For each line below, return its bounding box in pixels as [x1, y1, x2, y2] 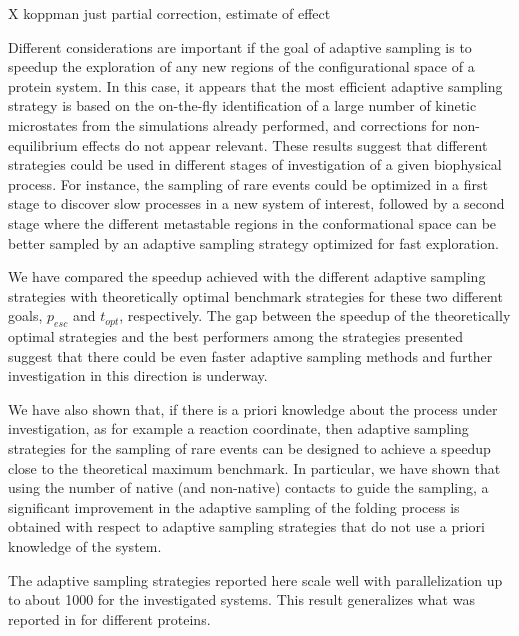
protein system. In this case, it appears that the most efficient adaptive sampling [8, 75, 503, 96]
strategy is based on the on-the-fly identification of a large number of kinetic [8, 95, 477, 116]
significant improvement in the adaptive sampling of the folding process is [8, 496, 460, 517]
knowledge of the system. [8, 536, 162, 557]
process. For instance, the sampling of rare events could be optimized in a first [8, 173, 488, 194]
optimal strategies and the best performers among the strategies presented [8, 326, 463, 347]
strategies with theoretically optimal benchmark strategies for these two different [8, 285, 503, 306]
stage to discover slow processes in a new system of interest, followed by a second [8, 193, 505, 214]
